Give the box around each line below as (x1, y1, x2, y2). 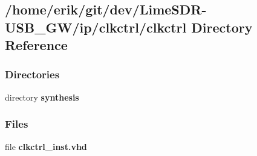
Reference (5, 36, 68, 54)
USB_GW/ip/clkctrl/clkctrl (5, 17, 187, 36)
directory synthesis (5, 90, 79, 103)
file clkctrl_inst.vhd (5, 140, 87, 152)
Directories (5, 67, 60, 82)
